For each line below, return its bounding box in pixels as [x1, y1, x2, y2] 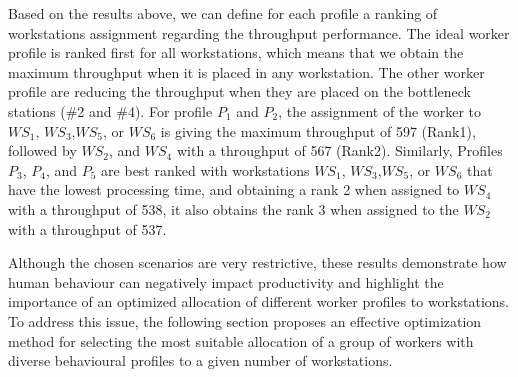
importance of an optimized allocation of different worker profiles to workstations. [8, 291, 509, 312]
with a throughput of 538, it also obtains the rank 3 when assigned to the [8, 198, 459, 219]
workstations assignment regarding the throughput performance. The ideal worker [8, 22, 510, 43]
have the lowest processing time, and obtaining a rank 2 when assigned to [8, 179, 460, 200]
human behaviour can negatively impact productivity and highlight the [8, 271, 444, 292]
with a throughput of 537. [8, 218, 167, 239]
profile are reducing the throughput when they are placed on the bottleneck [8, 81, 472, 102]
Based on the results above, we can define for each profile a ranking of [8, 3, 438, 23]
